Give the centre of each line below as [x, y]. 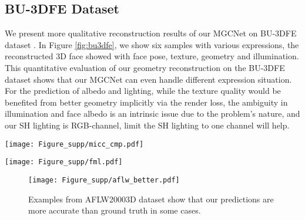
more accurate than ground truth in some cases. [115, 210]
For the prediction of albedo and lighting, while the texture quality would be [143, 91]
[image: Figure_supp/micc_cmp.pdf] [74, 144]
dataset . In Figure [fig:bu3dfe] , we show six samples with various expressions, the [152, 44]
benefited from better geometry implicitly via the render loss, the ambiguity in [146, 102]
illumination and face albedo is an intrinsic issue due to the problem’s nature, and [152, 114]
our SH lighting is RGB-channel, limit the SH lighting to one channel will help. [147, 125]
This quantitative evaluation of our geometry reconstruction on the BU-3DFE [145, 67]
